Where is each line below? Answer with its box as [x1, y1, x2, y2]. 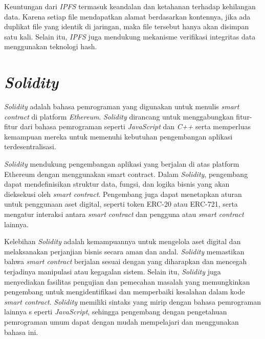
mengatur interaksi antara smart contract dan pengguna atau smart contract [4, 209, 244, 220]
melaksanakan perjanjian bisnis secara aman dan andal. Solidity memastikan [4, 246, 245, 256]
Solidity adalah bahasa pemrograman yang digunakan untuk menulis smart [4, 101, 239, 112]
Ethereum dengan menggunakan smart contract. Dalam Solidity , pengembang [4, 168, 248, 179]
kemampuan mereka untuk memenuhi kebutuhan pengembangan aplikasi [4, 131, 233, 142]
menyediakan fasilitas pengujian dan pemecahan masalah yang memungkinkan [4, 276, 250, 287]
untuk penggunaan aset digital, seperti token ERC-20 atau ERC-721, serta [4, 198, 238, 209]
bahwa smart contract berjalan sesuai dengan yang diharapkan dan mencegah [4, 256, 247, 267]
